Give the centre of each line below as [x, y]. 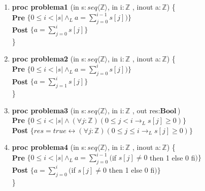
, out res [145, 110]
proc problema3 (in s [48, 110]
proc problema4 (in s [48, 147]
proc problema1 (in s [48, 7]
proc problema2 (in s [48, 58]
